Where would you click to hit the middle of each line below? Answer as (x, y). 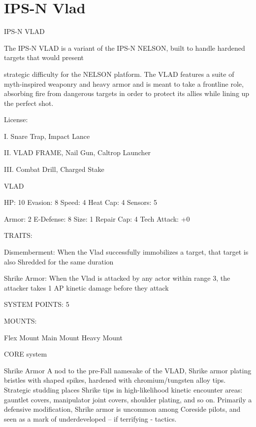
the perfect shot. (29, 103)
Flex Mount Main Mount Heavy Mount (63, 337)
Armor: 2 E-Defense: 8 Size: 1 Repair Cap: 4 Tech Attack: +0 (97, 218)
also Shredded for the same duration (59, 261)
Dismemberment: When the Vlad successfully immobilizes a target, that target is (126, 252)
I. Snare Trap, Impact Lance (47, 136)
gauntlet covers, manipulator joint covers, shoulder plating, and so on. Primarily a (128, 399)
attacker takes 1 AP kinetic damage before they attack (86, 287)
